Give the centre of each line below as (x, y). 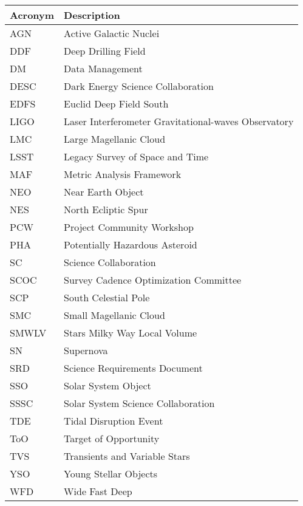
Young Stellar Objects (111, 474)
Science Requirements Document (133, 368)
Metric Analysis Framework (123, 174)
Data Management (103, 68)
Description (92, 15)
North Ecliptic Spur (106, 209)
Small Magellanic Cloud (114, 315)
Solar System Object (107, 385)
